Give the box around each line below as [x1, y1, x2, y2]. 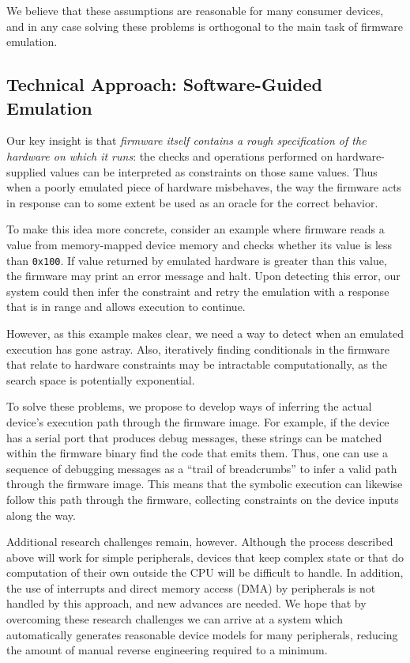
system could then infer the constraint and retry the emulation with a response [6, 282, 389, 299]
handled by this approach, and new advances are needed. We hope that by [6, 595, 367, 612]
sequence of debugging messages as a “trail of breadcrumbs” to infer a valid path [6, 460, 397, 476]
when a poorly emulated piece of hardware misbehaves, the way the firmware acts [6, 179, 402, 195]
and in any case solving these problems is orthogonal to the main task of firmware [6, 17, 403, 34]
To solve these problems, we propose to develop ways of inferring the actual [6, 398, 372, 415]
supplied [6, 163, 47, 180]
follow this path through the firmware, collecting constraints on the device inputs [6, 491, 399, 507]
